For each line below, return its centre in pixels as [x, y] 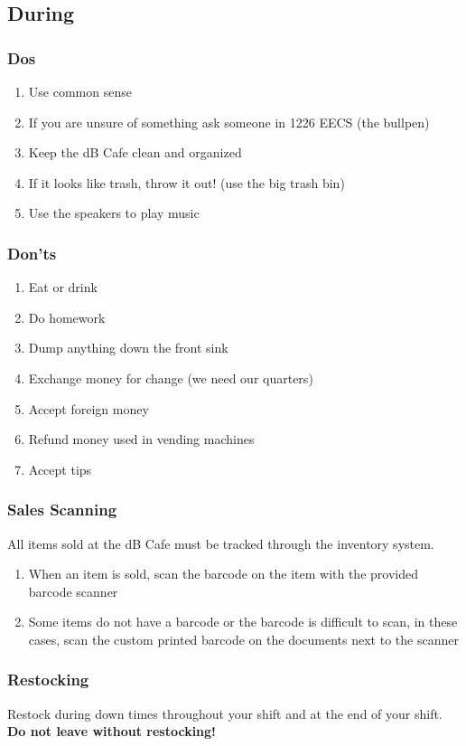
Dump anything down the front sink [128, 348]
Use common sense [80, 91]
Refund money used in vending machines [141, 439]
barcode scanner [73, 591]
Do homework [67, 317]
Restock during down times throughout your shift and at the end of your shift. [225, 713]
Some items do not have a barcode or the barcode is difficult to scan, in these [243, 622]
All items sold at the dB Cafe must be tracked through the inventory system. [221, 543]
